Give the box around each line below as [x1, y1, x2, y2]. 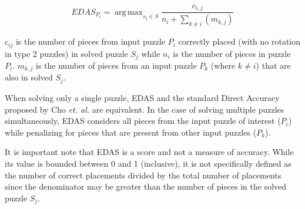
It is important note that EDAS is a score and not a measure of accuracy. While [5, 146, 294, 158]
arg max [115, 8, 143, 16]
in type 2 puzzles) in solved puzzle [5, 47, 128, 59]
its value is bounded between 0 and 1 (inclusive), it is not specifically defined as [5, 157, 291, 169]
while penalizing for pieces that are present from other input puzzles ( [5, 126, 257, 138]
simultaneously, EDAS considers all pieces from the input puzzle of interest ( [5, 114, 281, 127]
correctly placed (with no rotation [178, 35, 301, 48]
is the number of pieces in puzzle [173, 47, 291, 59]
